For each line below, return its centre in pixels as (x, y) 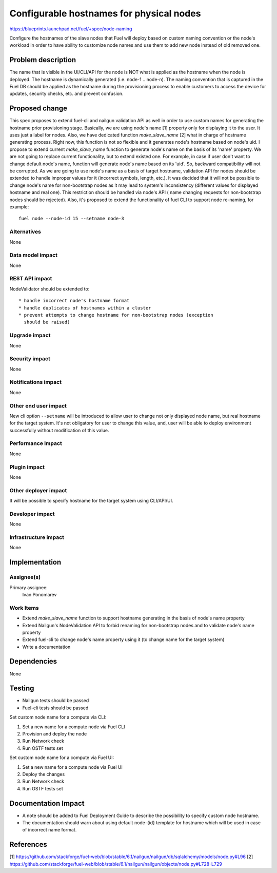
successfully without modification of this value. (59, 430)
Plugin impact (27, 467)
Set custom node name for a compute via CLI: (58, 717)
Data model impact (34, 255)
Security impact (30, 359)
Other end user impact (38, 405)
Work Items (24, 608)
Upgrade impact (30, 335)
